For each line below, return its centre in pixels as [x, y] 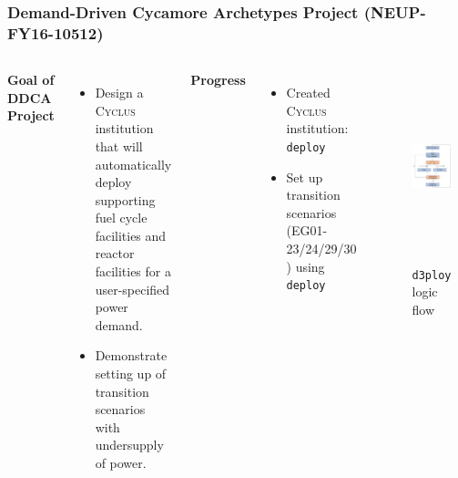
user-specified [132, 289]
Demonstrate [131, 355]
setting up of [131, 374]
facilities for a [133, 271]
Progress [218, 80]
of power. [121, 463]
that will [119, 145]
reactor [115, 253]
